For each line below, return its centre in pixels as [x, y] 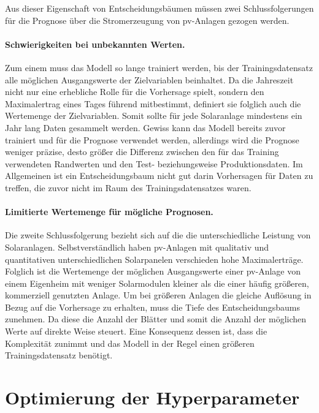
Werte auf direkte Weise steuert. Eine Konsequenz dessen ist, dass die [136, 331]
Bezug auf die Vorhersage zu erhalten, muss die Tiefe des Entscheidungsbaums [152, 307]
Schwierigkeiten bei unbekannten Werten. [95, 44]
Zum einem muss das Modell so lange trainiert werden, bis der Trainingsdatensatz [159, 67]
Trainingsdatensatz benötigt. [59, 355]
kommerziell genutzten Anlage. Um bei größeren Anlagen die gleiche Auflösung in [158, 295]
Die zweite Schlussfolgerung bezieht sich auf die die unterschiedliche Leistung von [158, 235]
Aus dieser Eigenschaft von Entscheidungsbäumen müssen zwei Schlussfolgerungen [159, 8]
